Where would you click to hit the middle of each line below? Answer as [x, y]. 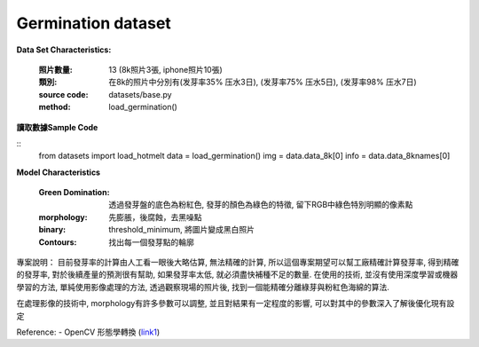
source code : [63, 94]
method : [55, 107]
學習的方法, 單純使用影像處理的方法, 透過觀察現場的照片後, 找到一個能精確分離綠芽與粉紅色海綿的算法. [203, 287]
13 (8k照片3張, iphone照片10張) [166, 69]
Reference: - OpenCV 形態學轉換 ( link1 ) [88, 332]
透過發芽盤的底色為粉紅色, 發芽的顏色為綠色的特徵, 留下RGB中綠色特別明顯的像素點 [261, 205]
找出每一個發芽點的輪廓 [151, 242]
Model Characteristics [59, 172]
